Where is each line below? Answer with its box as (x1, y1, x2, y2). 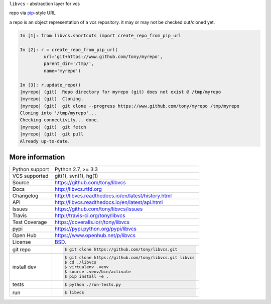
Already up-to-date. (20, 138, 70, 144)
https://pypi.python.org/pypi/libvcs (54, 225, 137, 233)
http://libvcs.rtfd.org (54, 186, 102, 193)
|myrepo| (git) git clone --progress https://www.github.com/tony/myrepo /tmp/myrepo (20, 103, 240, 109)
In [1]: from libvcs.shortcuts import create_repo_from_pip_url (20, 33, 182, 38)
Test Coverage (12, 219, 47, 226)
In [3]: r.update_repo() (20, 82, 81, 88)
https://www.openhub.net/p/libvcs (54, 232, 135, 239)
